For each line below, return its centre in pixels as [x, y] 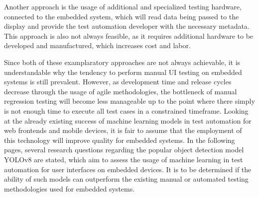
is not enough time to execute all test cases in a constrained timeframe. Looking [126, 110]
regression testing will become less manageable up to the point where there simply [129, 101]
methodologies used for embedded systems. [69, 188]
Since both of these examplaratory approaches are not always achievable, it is [122, 62]
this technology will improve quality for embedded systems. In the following [120, 140]
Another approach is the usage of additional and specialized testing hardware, [123, 6]
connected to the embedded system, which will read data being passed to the [122, 16]
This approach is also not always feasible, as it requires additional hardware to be [129, 35]
